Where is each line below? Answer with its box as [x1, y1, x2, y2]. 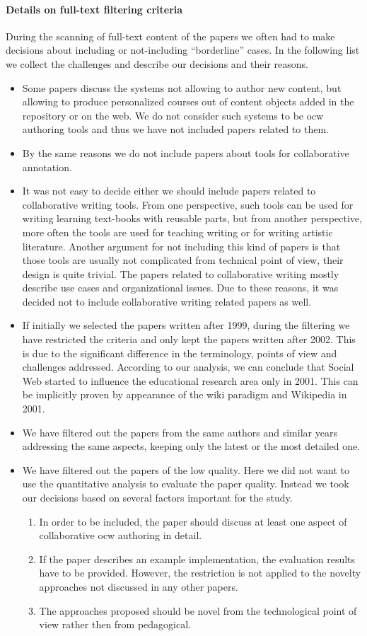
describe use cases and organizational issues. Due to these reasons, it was [22, 280, 339, 295]
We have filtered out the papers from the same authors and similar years [22, 424, 337, 439]
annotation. [22, 159, 72, 174]
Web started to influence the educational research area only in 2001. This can [22, 373, 359, 388]
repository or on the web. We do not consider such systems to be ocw [22, 108, 324, 122]
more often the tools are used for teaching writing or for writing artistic [22, 224, 333, 239]
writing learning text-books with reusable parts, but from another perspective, [22, 211, 362, 226]
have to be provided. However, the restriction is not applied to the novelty [39, 565, 361, 580]
